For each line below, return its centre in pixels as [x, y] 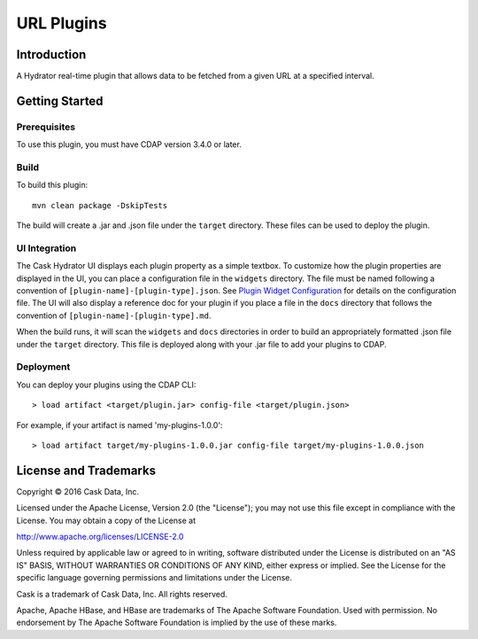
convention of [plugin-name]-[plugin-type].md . [114, 316]
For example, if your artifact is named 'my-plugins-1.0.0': [119, 425]
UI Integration [46, 248]
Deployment [43, 367]
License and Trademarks [86, 470]
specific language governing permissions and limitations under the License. [154, 578]
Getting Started [60, 101]
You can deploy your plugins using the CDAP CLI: [106, 385]
